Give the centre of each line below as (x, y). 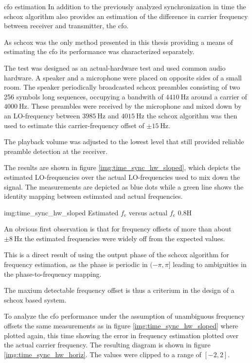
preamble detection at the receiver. (56, 151)
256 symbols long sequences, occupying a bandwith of (84, 96)
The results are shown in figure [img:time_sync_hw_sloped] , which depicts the (122, 167)
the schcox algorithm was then (192, 115)
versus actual (148, 212)
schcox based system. (35, 299)
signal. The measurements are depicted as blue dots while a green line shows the (124, 186)
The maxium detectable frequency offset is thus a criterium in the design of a (119, 290)
